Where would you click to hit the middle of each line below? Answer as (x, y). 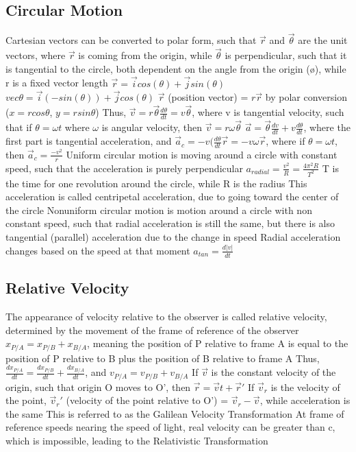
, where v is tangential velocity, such (268, 112)
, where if (285, 141)
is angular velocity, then (152, 127)
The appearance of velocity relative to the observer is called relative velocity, (166, 316)
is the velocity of (305, 386)
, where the (327, 127)
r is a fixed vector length (57, 83)
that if (19, 127)
